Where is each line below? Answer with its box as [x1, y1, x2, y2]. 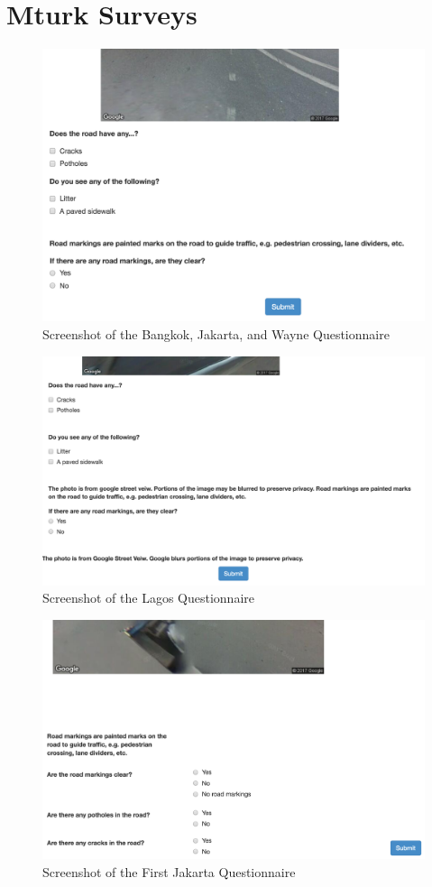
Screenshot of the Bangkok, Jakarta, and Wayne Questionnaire [42, 324, 390, 343]
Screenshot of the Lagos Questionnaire [42, 588, 255, 607]
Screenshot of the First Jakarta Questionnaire [42, 862, 296, 881]
